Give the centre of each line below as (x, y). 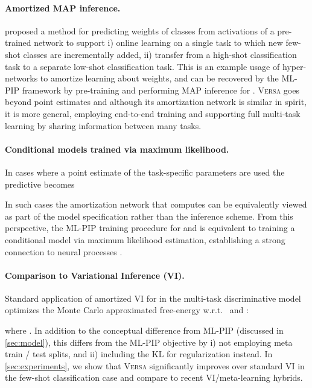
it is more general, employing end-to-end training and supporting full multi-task (153, 113)
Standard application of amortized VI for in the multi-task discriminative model (153, 298)
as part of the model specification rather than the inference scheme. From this (149, 216)
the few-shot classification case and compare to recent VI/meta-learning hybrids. (154, 377)
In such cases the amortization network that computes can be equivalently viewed (156, 204)
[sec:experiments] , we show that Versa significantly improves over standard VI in (155, 365)
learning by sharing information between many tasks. (103, 125)
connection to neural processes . (64, 251)
